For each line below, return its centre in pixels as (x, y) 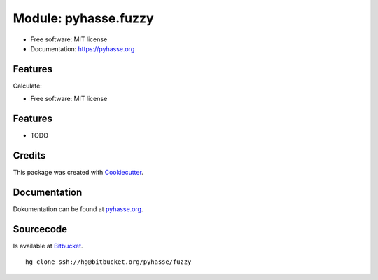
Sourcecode (40, 229)
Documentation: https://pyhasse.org (83, 48)
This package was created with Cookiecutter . (78, 173)
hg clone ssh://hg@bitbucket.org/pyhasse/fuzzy (108, 262)
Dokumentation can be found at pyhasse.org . (78, 209)
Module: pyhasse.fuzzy (83, 18)
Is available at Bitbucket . (48, 246)
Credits (29, 155)
